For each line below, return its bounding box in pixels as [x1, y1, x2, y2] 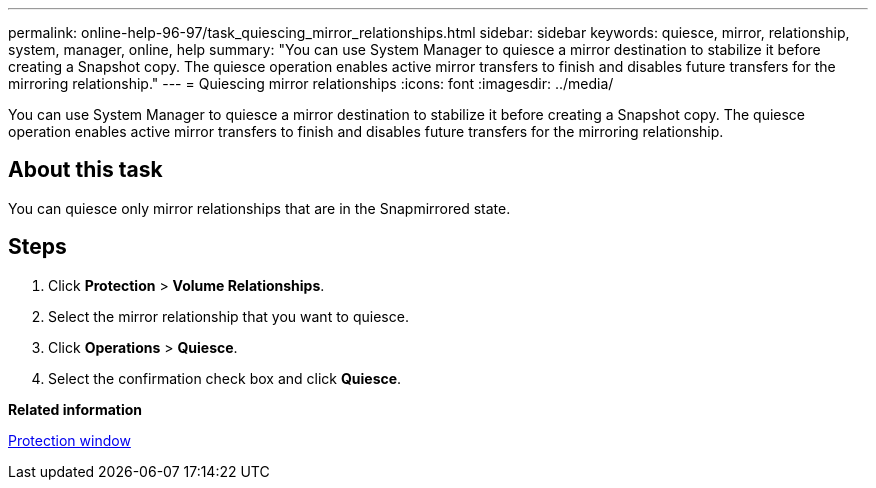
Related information [8, 400, 143, 418]
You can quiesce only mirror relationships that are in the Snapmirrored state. [8, 199, 511, 217]
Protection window [8, 431, 131, 449]
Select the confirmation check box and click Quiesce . [48, 369, 402, 387]
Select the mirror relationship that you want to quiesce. [48, 307, 409, 325]
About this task [8, 157, 163, 183]
